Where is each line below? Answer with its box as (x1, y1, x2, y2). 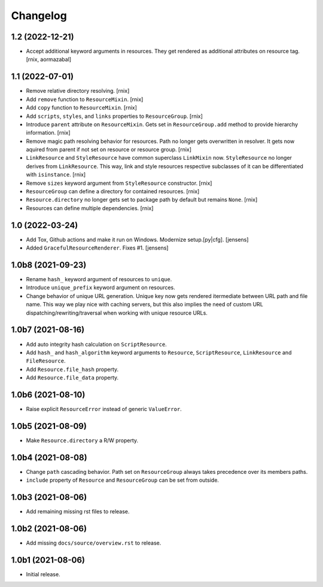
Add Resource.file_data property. (26, 374, 119, 381)
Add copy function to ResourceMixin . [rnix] (26, 104, 138, 111)
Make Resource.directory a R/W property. (26, 437, 139, 444)
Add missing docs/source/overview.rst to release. (26, 539, 161, 546)
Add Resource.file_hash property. (26, 366, 119, 373)
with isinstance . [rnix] (26, 171, 86, 178)
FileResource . (26, 357, 66, 364)
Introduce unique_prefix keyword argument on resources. (26, 284, 176, 291)
